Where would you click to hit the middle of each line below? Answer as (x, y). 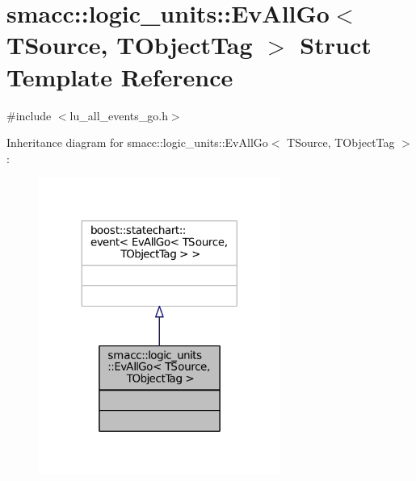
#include (29, 115)
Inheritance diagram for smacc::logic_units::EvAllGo (137, 142)
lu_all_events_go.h (119, 115)
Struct (336, 45)
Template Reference (120, 76)
